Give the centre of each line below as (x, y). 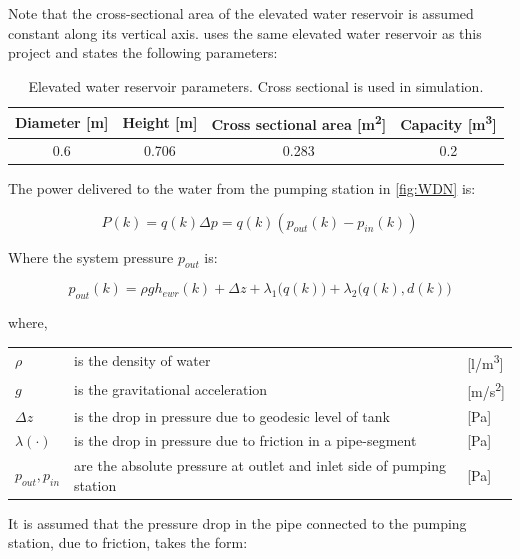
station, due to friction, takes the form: (128, 542)
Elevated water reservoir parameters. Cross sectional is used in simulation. (256, 85)
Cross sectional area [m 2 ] (299, 123)
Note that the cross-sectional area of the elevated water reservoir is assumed (241, 13)
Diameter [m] (62, 122)
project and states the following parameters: (143, 52)
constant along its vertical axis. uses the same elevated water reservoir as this (245, 32)
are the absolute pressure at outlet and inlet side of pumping (260, 465)
